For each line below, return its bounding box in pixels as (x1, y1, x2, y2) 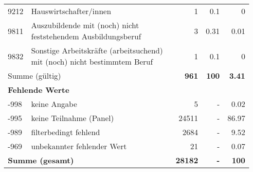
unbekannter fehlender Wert (31, 140, 127, 152)
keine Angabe (31, 98, 77, 109)
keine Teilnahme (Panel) (31, 112, 114, 123)
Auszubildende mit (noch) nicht (31, 19, 139, 31)
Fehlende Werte (8, 84, 70, 95)
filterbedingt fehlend (31, 126, 100, 138)
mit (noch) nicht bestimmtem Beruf (31, 56, 153, 67)
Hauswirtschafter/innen (31, 5, 111, 17)
